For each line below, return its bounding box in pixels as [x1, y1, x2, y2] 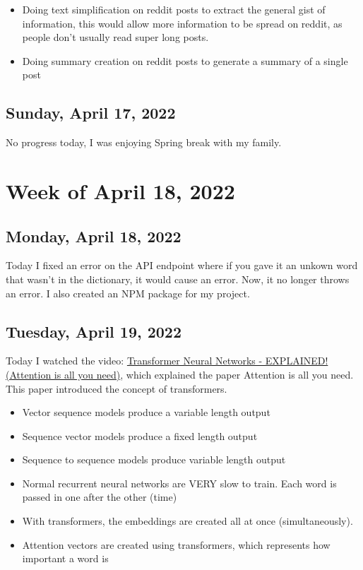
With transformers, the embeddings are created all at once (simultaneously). [22, 513, 353, 528]
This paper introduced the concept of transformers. [6, 381, 227, 396]
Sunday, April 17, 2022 [6, 102, 176, 124]
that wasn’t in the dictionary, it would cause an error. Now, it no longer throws [6, 271, 350, 286]
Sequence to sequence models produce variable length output [22, 452, 286, 467]
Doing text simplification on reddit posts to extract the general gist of [22, 2, 326, 16]
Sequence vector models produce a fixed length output [22, 428, 258, 443]
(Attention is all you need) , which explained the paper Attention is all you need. [6, 367, 354, 381]
